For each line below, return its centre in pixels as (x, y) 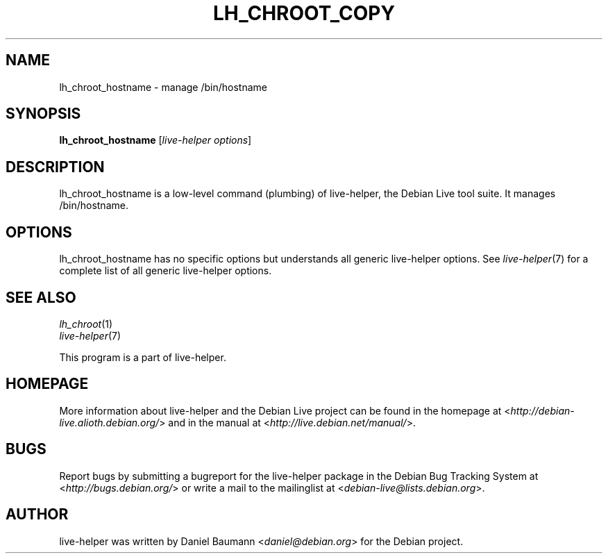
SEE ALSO (41, 297)
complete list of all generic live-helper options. (166, 271)
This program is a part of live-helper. (143, 357)
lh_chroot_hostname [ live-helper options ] (155, 140)
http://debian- (542, 410)
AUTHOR (37, 515)
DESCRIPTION (55, 167)
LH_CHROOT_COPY (304, 13)
